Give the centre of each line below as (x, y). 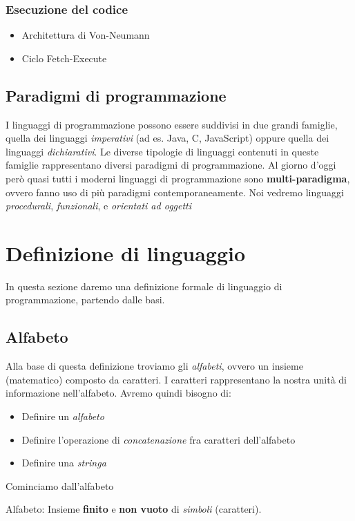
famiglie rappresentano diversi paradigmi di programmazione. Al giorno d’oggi (171, 165)
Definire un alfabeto (63, 416)
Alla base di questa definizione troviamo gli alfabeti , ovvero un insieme (154, 366)
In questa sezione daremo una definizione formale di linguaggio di (144, 286)
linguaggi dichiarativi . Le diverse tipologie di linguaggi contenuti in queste (162, 151)
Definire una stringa (64, 463)
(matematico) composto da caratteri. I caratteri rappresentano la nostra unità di (176, 379)
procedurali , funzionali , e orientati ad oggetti (99, 206)
